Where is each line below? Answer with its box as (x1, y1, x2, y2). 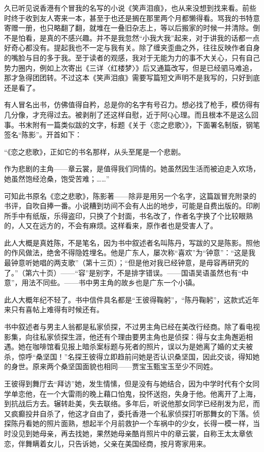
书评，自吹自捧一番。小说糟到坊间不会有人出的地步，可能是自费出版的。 (4, 200, 246, 211)
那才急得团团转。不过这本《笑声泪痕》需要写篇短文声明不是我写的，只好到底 (4, 72, 260, 83)
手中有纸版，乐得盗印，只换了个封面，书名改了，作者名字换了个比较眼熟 (11, 210, 253, 221)
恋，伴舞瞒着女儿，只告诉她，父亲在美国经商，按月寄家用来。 (4, 438, 210, 448)
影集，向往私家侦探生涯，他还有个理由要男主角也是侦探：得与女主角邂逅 (4, 331, 246, 342)
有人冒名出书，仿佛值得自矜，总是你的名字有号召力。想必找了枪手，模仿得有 (4, 99, 260, 110)
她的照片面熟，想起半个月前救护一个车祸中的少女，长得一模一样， (32, 418, 253, 429)
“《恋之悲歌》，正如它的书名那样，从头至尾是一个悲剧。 (4, 146, 185, 157)
